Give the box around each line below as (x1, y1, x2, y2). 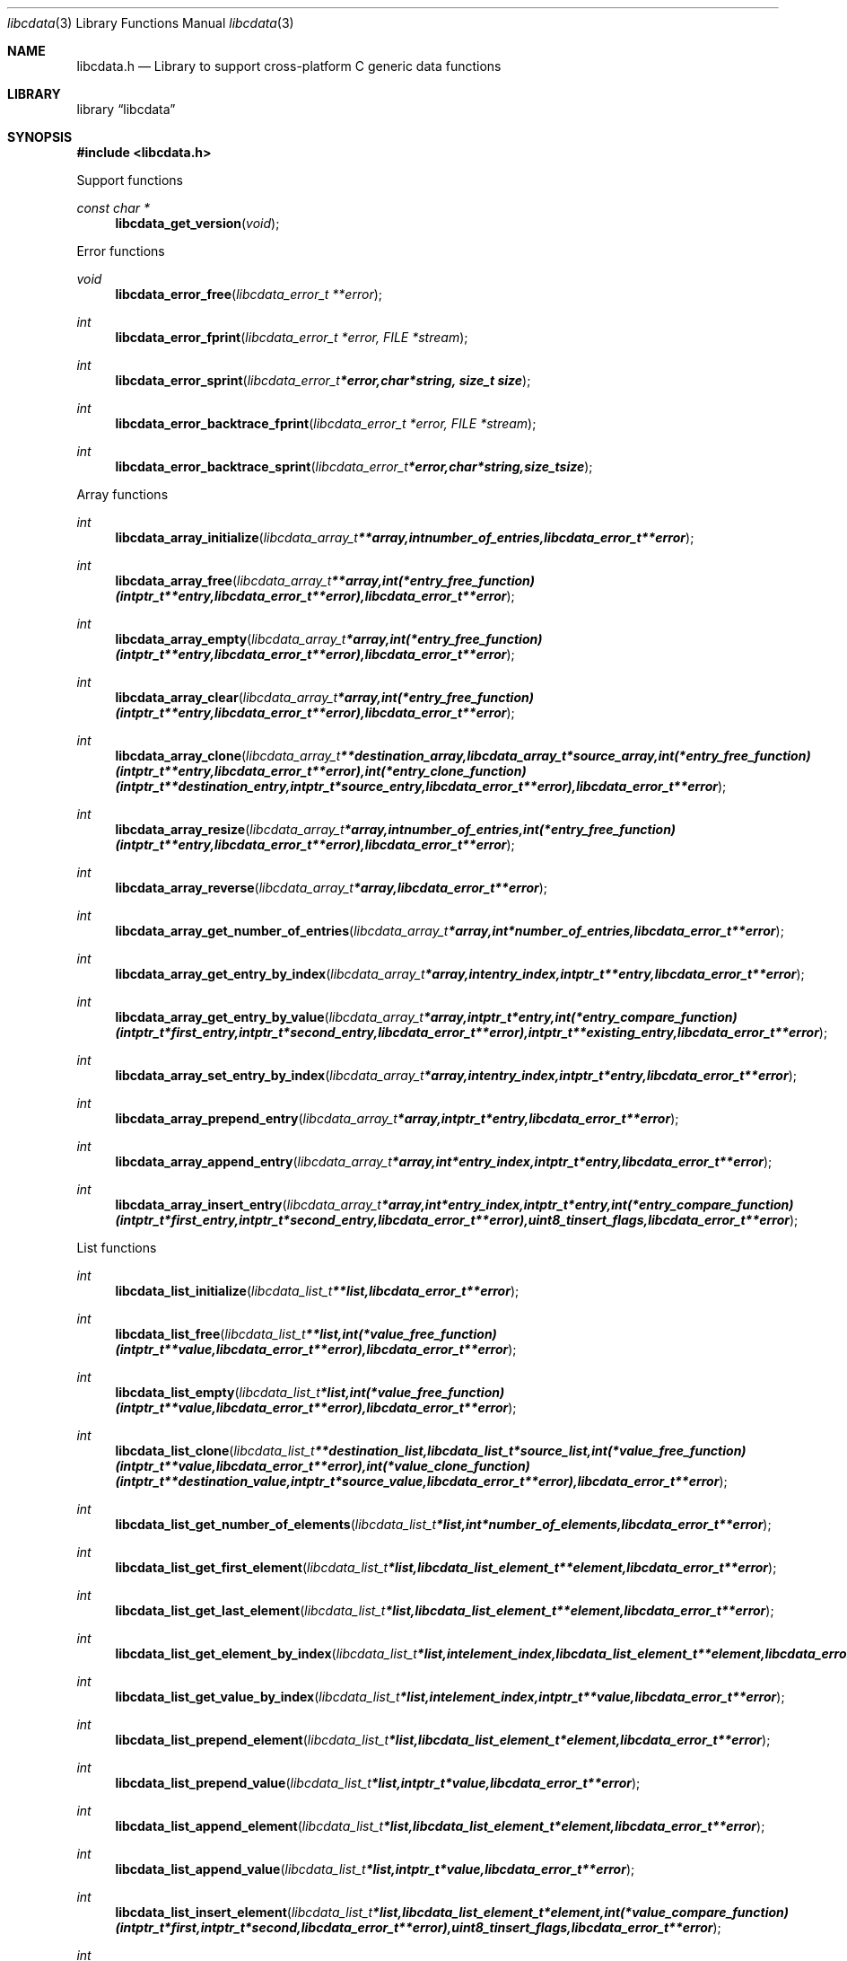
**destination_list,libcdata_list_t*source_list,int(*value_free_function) (314, 1443, 747, 1458)
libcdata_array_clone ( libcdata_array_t (115, 748, 341, 763)
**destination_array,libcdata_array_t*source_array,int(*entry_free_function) (340, 748, 811, 763)
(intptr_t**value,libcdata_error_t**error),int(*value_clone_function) (115, 1458, 530, 1473)
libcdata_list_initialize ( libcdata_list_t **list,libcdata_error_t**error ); (115, 1283, 520, 1298)
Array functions (76, 487, 169, 502)
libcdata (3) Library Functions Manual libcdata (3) (7, 15, 294, 31)
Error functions (76, 243, 165, 259)
